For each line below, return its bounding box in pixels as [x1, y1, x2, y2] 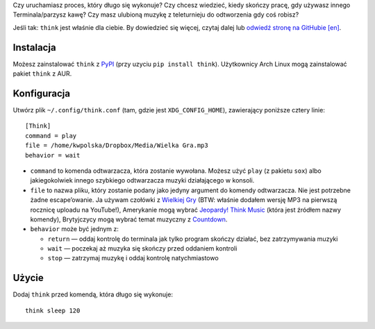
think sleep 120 [25, 306, 81, 314]
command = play [25, 132, 77, 140]
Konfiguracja [12, 87, 71, 99]
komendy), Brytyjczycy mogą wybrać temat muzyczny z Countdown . [30, 215, 228, 223]
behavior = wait [25, 151, 81, 159]
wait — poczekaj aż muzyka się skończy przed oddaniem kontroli [47, 244, 237, 253]
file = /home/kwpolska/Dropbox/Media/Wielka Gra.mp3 [25, 142, 208, 149]
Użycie [12, 272, 44, 284]
